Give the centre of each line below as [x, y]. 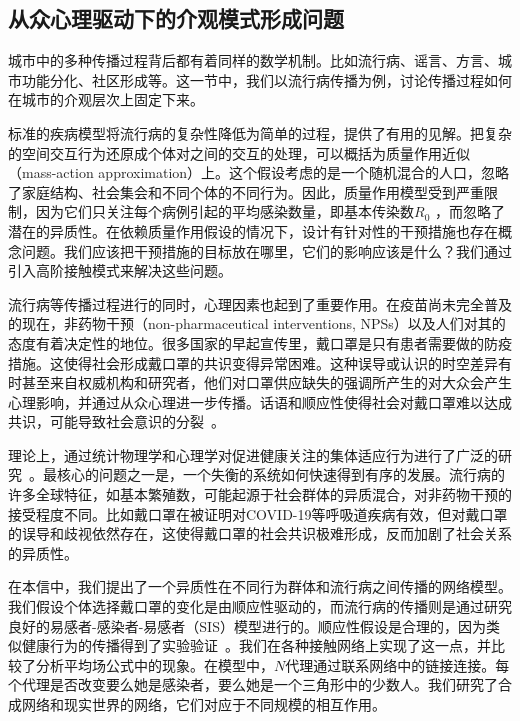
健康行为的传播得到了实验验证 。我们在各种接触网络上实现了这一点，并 [256, 645]
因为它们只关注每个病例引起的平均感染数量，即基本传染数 [224, 211]
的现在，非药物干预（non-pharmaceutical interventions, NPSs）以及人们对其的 [257, 323]
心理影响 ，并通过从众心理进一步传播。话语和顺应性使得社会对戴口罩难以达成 [260, 401]
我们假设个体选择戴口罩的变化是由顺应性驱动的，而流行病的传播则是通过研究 [260, 606]
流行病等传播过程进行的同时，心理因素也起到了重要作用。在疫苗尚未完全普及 [260, 303]
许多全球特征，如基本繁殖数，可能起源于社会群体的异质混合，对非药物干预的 [260, 494]
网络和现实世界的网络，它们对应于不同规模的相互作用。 [203, 704]
